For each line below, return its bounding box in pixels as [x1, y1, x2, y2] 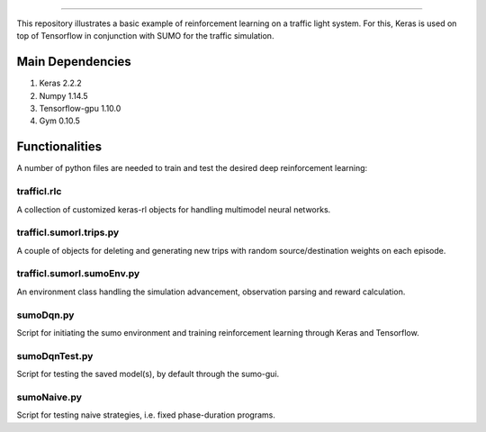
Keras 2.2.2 [39, 77, 83, 89]
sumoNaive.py [16, 391, 83, 403]
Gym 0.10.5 [39, 115, 81, 126]
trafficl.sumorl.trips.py [16, 226, 120, 238]
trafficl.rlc [16, 185, 62, 198]
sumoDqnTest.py [16, 349, 94, 362]
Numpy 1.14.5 [39, 90, 89, 101]
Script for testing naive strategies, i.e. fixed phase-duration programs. [16, 409, 276, 420]
